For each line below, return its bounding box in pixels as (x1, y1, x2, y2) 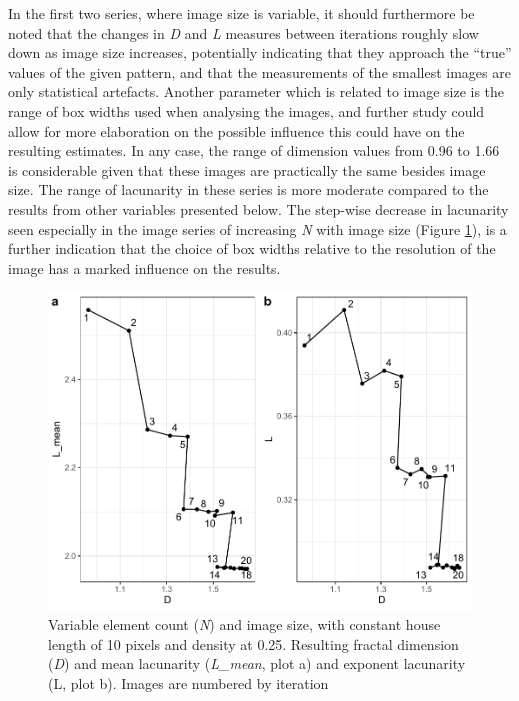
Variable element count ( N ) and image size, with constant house (48, 614, 441, 635)
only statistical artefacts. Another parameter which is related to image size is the (8, 81, 505, 102)
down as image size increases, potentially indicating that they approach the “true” (8, 42, 512, 63)
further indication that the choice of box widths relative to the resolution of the (8, 238, 496, 259)
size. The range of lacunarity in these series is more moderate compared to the (8, 179, 489, 200)
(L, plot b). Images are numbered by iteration (48, 673, 329, 693)
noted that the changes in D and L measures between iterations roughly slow (8, 22, 479, 43)
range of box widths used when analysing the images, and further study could (8, 100, 485, 121)
